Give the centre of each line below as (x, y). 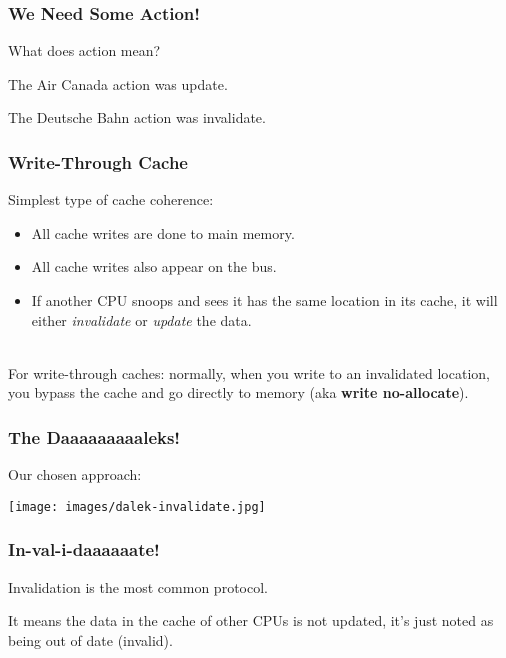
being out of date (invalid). (90, 639)
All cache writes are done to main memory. (163, 232)
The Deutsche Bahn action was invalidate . (137, 117)
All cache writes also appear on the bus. (154, 266)
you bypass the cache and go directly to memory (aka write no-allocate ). (238, 392)
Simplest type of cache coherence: (111, 199)
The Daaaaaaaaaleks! (94, 436)
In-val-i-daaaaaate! (84, 549)
